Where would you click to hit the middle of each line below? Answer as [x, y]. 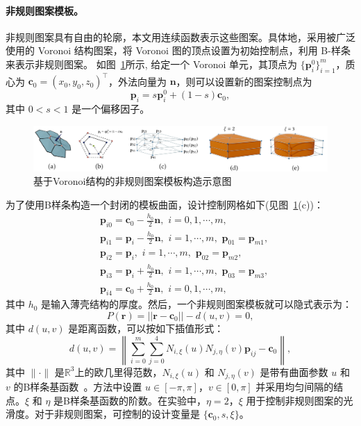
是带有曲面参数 [294, 371]
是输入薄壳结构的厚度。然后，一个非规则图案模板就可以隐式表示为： [197, 304]
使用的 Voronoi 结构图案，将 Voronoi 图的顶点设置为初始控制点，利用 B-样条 [178, 50]
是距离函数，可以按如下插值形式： [146, 328]
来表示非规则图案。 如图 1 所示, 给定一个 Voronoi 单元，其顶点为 [152, 64]
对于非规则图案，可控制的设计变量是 [117, 414]
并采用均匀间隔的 [295, 387]
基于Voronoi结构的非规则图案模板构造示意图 [133, 181]
